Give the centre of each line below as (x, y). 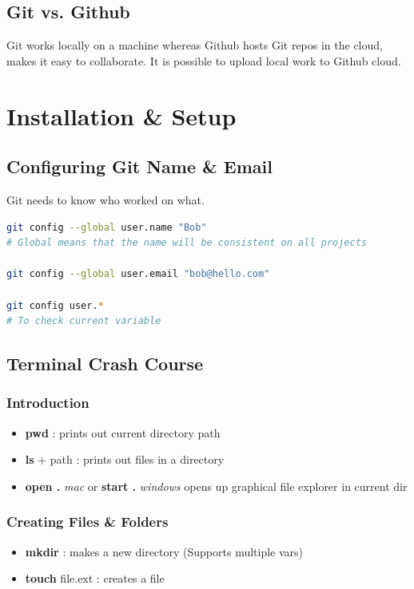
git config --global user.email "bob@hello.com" (138, 274)
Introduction (48, 403)
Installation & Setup (121, 115)
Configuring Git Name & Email (139, 166)
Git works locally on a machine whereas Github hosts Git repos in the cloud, (195, 45)
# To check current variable (84, 321)
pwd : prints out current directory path (123, 432)
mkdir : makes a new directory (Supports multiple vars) (164, 551)
